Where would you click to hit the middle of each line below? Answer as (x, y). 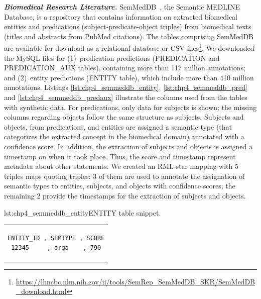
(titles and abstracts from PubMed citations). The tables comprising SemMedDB (129, 36)
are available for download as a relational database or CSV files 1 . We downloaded (129, 47)
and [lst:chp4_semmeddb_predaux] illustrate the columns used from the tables (126, 97)
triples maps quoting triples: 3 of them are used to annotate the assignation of (124, 176)
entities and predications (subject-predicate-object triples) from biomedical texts (128, 26)
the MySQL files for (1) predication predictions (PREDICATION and (112, 58)
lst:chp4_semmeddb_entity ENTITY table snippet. (83, 212)
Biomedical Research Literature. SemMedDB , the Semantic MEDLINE (122, 7)
